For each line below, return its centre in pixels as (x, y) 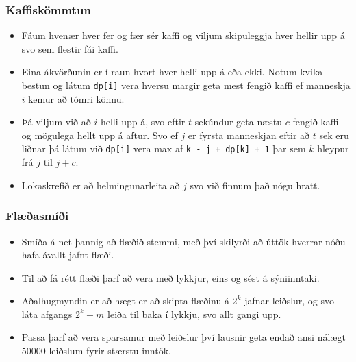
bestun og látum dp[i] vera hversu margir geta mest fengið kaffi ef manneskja (186, 85)
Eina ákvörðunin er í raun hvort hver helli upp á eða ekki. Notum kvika (172, 72)
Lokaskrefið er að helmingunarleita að (101, 185)
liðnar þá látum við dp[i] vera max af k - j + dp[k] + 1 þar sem (164, 148)
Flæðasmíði (37, 216)
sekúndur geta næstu (239, 122)
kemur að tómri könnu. (76, 98)
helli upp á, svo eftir (143, 122)
